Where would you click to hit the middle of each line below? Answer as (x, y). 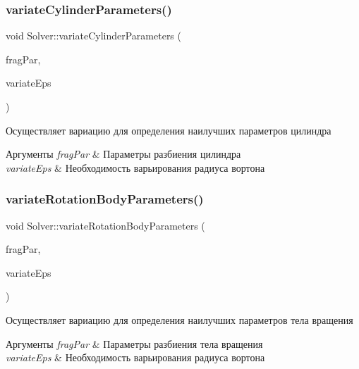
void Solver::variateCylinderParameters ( (93, 36)
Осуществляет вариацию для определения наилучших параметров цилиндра (169, 130)
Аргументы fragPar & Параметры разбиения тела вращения (134, 343)
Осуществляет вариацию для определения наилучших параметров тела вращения (179, 319)
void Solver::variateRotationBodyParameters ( (105, 225)
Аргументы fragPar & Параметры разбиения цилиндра (123, 154)
